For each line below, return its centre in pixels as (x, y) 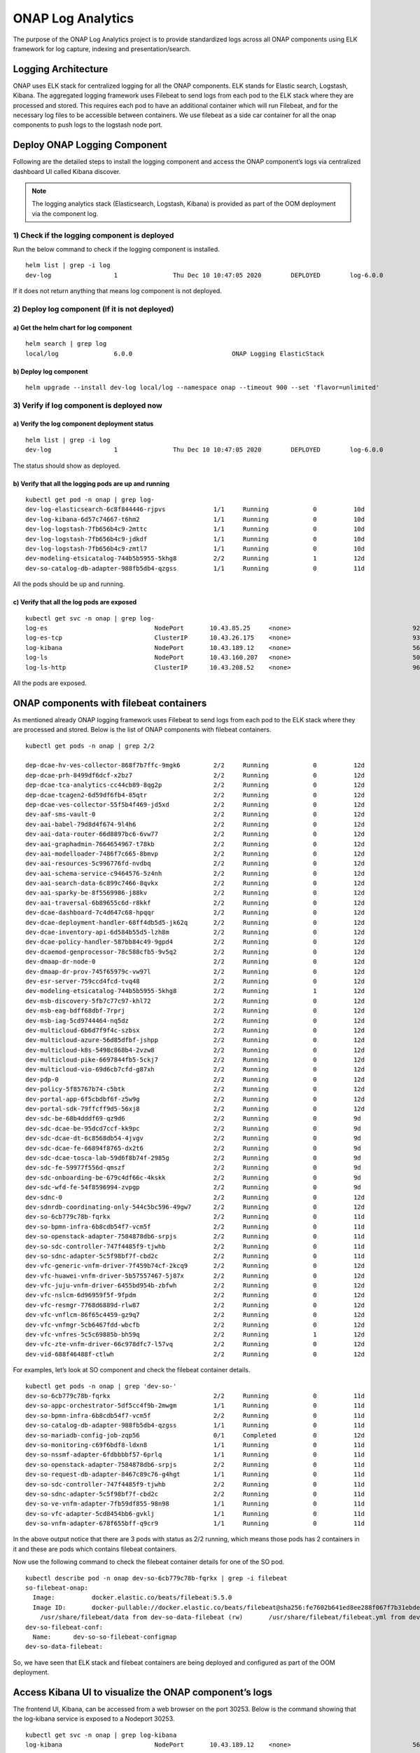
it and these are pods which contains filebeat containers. (95, 1549)
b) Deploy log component (50, 371)
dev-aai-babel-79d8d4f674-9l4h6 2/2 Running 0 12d (195, 824)
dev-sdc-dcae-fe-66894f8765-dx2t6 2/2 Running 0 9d (194, 1148)
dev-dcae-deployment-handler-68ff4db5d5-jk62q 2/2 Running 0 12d (195, 922)
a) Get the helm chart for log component (72, 327)
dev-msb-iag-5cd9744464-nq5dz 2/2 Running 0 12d (195, 1021)
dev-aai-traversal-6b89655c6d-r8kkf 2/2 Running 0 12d (195, 902)
